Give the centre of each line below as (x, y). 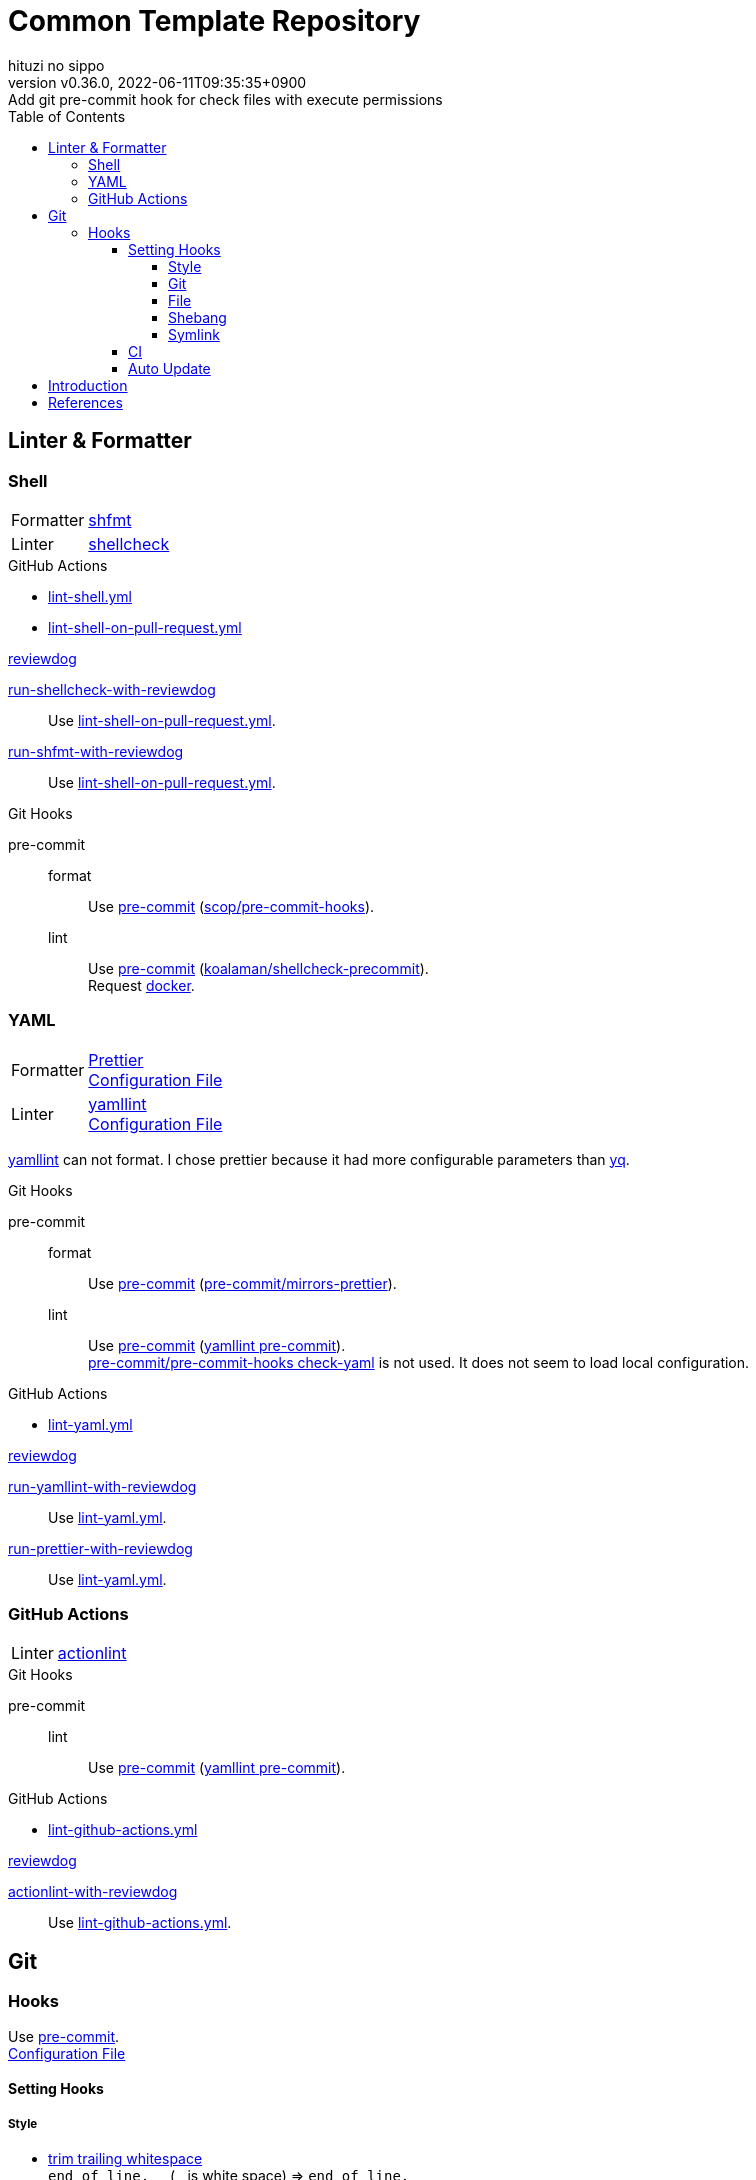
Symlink (194, 334)
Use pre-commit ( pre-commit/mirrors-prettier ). (242, 1283)
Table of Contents (67, 116)
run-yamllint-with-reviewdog (102, 1486)
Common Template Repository (214, 21)
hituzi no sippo (56, 65)
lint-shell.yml (90, 596)
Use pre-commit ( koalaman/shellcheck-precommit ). (258, 968)
